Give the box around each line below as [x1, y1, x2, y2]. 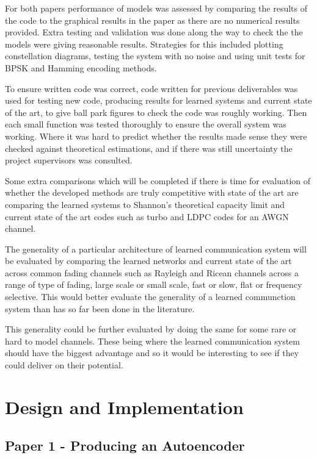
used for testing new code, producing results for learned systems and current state [5, 94, 312, 107]
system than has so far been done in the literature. [5, 302, 195, 315]
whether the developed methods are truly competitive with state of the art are [5, 186, 299, 199]
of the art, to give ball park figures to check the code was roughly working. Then [5, 106, 307, 118]
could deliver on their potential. [5, 359, 123, 371]
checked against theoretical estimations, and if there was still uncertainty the [5, 141, 293, 154]
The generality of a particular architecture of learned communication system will [5, 242, 307, 255]
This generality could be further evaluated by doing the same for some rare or [5, 323, 297, 335]
